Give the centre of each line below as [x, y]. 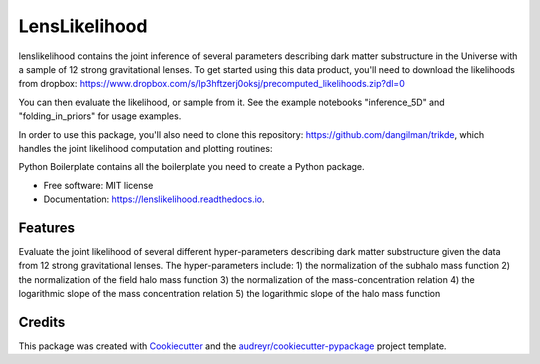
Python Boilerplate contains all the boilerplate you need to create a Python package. [191, 167]
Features [46, 227]
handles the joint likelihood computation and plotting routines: [145, 148]
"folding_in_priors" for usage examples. [100, 116]
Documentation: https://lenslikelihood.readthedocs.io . [154, 199]
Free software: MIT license [98, 185]
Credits [42, 321]
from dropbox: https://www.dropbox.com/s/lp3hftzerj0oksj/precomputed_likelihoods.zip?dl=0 [211, 84]
